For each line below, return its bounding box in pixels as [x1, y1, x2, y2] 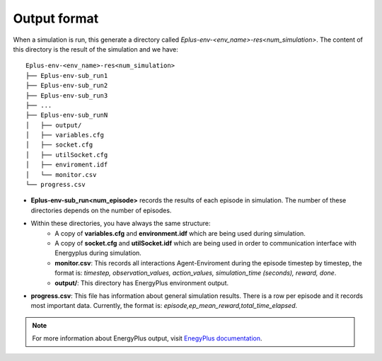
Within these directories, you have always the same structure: [30, 219, 212, 228]
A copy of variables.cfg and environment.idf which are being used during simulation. [54, 229, 306, 237]
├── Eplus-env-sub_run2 [25, 81, 108, 90]
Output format [13, 11, 99, 26]
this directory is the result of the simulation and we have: [13, 45, 178, 53]
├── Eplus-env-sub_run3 [25, 91, 108, 99]
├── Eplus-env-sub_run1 [25, 71, 108, 79]
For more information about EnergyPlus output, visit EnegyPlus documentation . [32, 334, 262, 343]
